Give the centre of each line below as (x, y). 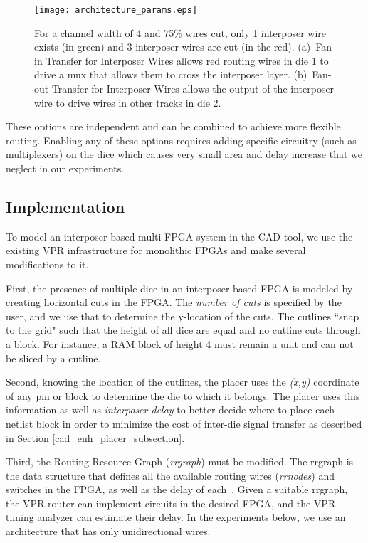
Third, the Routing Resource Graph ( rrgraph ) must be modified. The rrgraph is (180, 462)
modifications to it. (47, 264)
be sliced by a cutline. (53, 358)
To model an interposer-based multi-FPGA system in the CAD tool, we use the (179, 236)
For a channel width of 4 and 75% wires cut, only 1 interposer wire (180, 32)
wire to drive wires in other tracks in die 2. (128, 102)
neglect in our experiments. (65, 168)
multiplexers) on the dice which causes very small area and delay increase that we (184, 154)
